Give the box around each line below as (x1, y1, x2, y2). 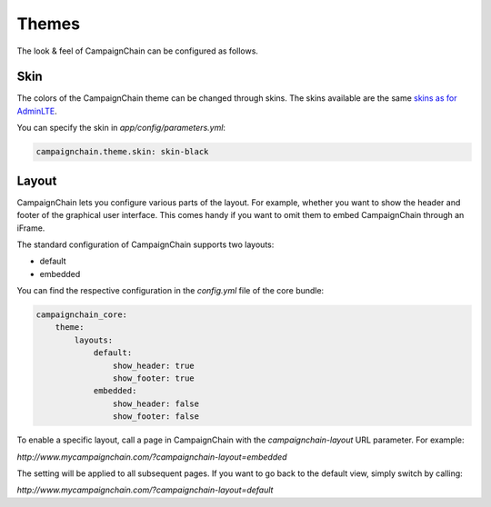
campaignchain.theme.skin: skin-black (35, 146, 209, 157)
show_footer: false (112, 412, 200, 422)
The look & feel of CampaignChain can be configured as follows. (16, 45, 259, 56)
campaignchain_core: (35, 310, 127, 320)
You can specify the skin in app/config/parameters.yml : (16, 123, 226, 134)
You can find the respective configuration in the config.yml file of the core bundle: (16, 285, 325, 296)
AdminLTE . (16, 105, 58, 116)
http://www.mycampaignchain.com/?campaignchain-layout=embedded (16, 451, 287, 462)
